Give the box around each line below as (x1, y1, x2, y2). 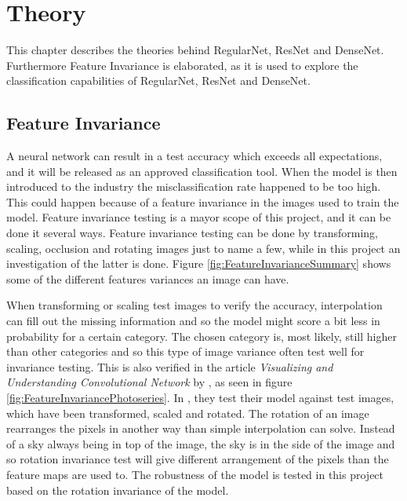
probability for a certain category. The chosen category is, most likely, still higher (6, 327, 397, 344)
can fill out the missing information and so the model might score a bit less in (6, 313, 380, 329)
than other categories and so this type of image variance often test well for (6, 343, 365, 360)
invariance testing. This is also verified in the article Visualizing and (6, 358, 333, 375)
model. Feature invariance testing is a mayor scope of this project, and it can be (6, 209, 391, 225)
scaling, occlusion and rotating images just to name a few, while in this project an (6, 240, 401, 256)
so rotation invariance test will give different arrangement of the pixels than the (6, 451, 389, 467)
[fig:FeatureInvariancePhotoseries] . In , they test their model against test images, (6, 389, 394, 406)
